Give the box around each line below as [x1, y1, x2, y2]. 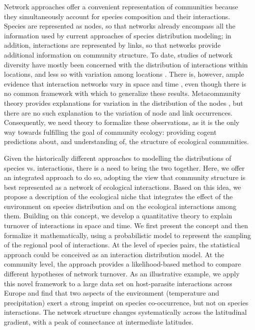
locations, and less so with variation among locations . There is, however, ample [4, 69, 244, 79]
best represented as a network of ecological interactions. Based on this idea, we [4, 181, 241, 192]
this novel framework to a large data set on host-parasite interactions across [4, 278, 232, 288]
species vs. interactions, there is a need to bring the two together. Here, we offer [4, 162, 245, 173]
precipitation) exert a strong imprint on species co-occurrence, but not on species [4, 297, 249, 307]
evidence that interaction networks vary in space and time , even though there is [4, 78, 247, 89]
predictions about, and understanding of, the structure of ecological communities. [4, 136, 249, 147]
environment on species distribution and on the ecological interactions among [4, 201, 236, 211]
